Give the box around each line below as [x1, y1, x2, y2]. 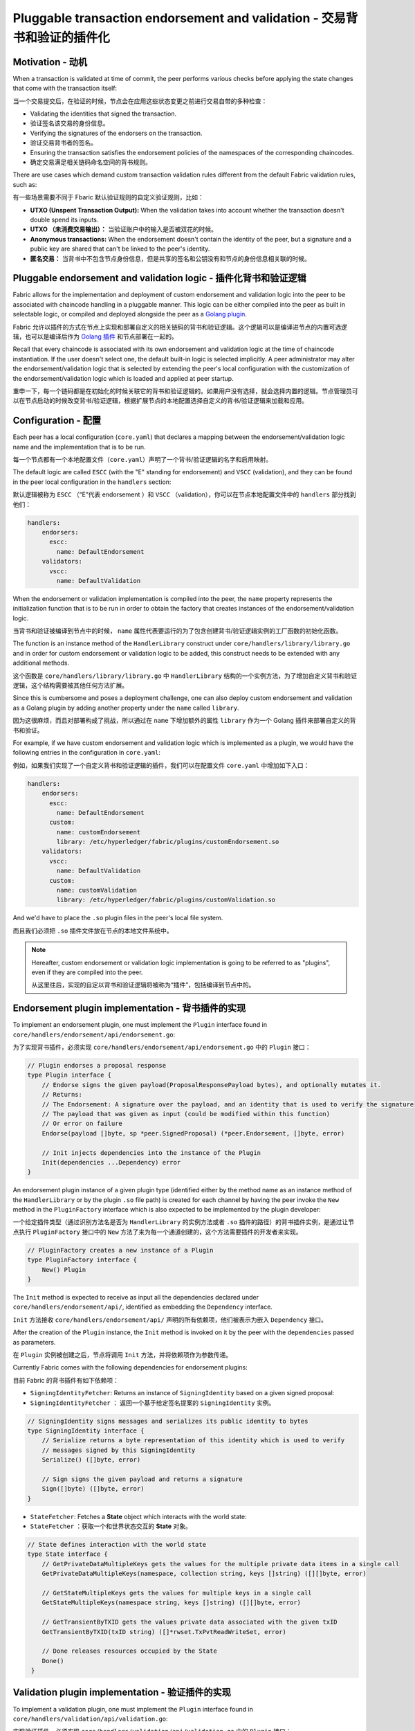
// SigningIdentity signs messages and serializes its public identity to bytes [27, 1417, 308, 1425]
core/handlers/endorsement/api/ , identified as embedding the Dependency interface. [12, 1302, 273, 1311]
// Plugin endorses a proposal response [27, 1061, 166, 1070]
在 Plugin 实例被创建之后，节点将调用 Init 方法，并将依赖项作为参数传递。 [12, 1350, 232, 1358]
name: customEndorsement [56, 828, 141, 836]
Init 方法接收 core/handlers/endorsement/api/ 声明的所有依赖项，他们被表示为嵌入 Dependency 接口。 [12, 1316, 328, 1324]
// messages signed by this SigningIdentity [41, 1446, 196, 1454]
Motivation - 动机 [12, 56, 88, 68]
